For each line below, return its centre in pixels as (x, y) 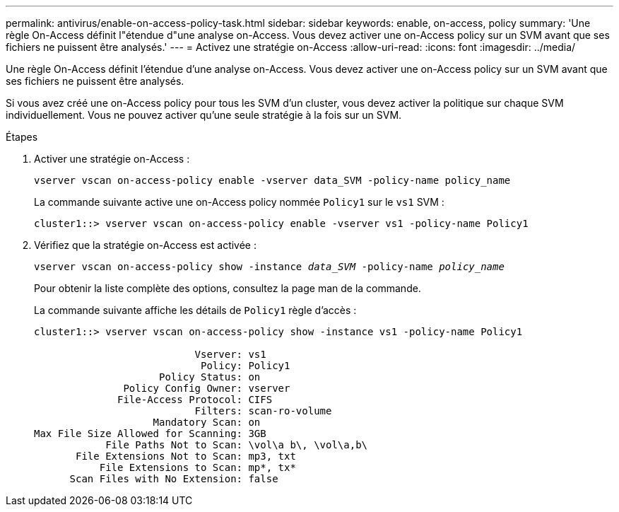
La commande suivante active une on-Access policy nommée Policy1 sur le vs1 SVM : (239, 202)
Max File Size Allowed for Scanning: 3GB (150, 434)
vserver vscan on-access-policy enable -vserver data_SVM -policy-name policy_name (272, 180)
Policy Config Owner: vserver (207, 388)
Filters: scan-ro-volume (263, 411)
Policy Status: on (210, 377)
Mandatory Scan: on (207, 422)
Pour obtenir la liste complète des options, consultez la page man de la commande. (228, 288)
